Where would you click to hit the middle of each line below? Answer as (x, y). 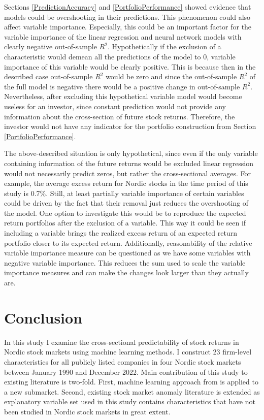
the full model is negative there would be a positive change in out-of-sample (122, 86)
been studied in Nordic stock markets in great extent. (87, 411)
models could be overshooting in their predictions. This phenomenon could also (127, 17)
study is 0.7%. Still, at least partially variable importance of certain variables (124, 193)
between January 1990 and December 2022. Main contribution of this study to (126, 371)
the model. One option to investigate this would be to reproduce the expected (125, 213)
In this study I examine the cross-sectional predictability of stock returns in (122, 342)
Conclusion (43, 317)
